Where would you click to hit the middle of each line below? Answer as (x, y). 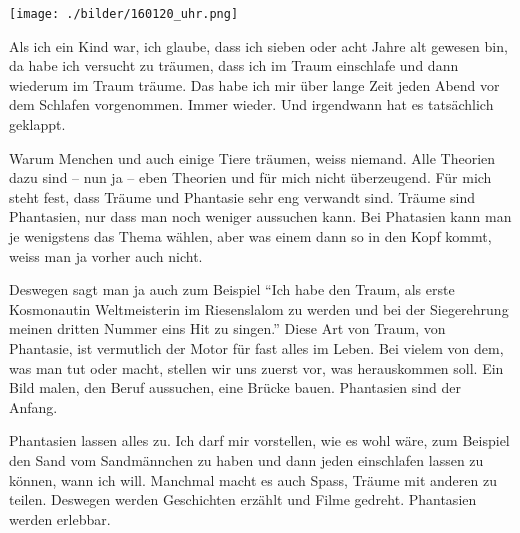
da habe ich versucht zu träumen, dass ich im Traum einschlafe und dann (234, 65)
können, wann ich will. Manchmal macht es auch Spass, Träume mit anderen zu (253, 479)
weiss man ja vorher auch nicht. (106, 255)
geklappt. (37, 124)
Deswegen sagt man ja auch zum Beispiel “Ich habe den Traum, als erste (232, 289)
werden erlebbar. (60, 518)
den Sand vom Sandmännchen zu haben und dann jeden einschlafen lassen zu (246, 459)
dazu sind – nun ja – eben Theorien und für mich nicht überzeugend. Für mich (250, 177)
